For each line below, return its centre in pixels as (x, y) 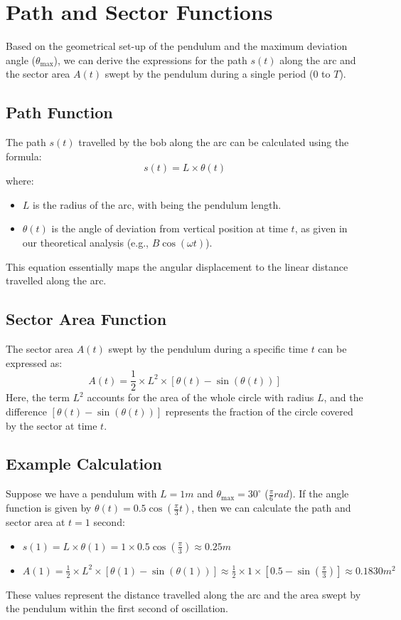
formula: (24, 156)
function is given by (49, 508)
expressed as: (34, 362)
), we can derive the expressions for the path (150, 60)
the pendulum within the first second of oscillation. (117, 608)
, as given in (321, 228)
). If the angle (319, 494)
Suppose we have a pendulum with (81, 494)
